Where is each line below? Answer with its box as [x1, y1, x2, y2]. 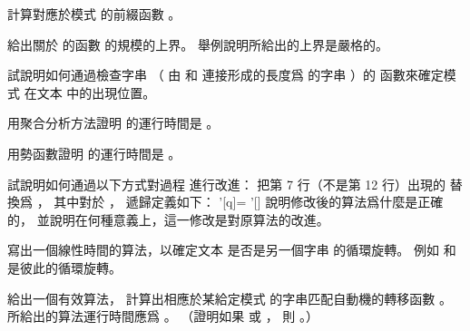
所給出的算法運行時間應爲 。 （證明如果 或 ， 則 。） [7, 307, 318, 326]
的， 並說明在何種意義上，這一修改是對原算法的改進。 [7, 209, 329, 229]
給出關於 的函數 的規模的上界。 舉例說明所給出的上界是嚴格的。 [7, 34, 388, 54]
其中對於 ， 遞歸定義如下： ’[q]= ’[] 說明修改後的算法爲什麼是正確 [54, 192, 444, 211]
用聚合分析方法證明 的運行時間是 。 [7, 113, 220, 132]
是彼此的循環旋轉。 [7, 258, 122, 277]
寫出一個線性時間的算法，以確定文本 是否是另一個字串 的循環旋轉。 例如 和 [7, 240, 456, 259]
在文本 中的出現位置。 [24, 83, 156, 102]
